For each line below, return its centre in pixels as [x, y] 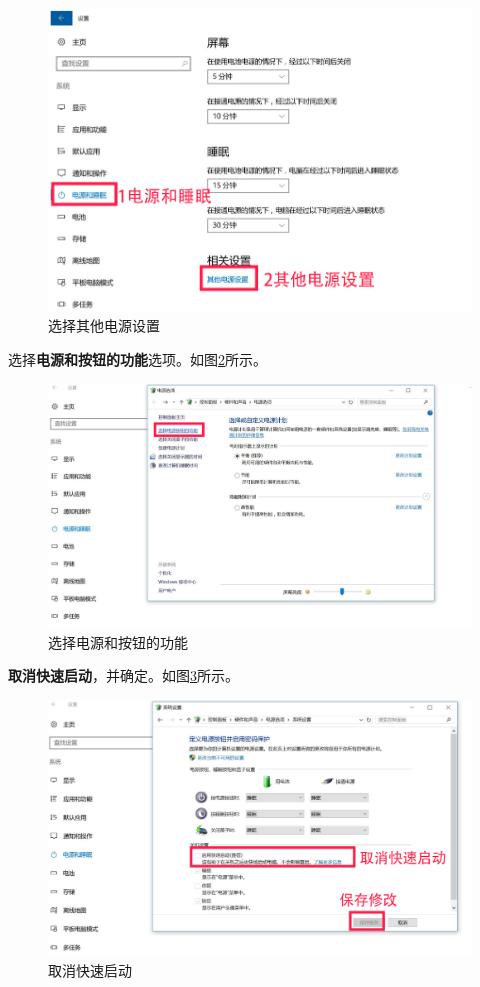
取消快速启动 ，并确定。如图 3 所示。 [123, 675]
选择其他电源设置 [104, 325]
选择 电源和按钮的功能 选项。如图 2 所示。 [137, 358]
